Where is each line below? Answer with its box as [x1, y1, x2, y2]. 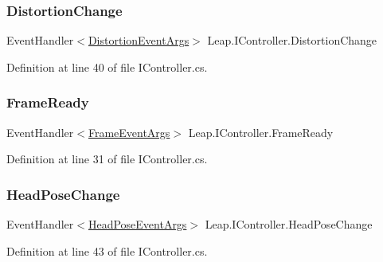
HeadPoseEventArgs [88, 216, 187, 233]
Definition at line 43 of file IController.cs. [6, 242, 208, 259]
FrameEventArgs [88, 123, 170, 140]
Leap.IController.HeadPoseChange [205, 216, 373, 233]
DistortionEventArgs [88, 32, 190, 49]
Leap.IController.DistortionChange [207, 32, 377, 49]
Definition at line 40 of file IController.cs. [6, 58, 208, 75]
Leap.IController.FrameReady [188, 123, 334, 140]
